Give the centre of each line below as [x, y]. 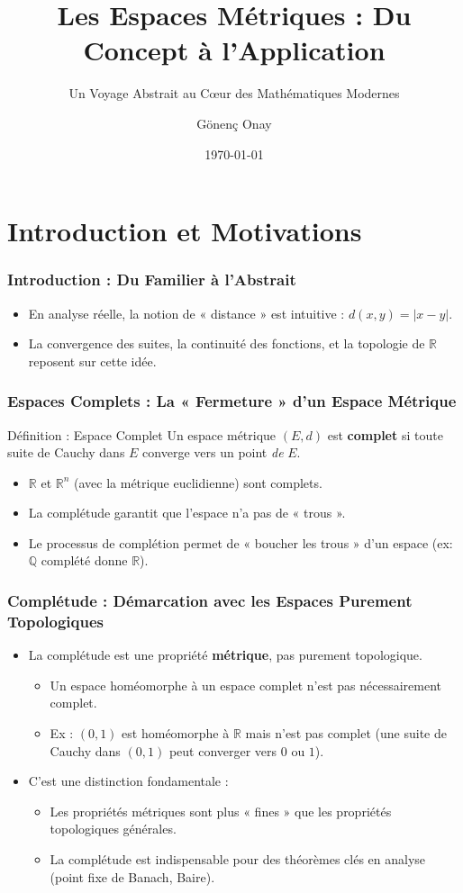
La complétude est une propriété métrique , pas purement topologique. [225, 655]
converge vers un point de [213, 452]
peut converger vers [223, 750]
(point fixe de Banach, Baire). [132, 876]
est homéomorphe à [176, 732]
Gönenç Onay [234, 123]
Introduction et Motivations [185, 231]
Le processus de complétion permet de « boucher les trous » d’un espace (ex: [241, 542]
